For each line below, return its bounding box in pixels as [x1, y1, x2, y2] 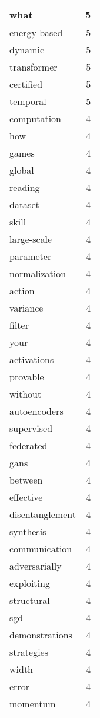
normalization [9, 266, 66, 280]
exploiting [9, 576, 50, 590]
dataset [9, 198, 39, 211]
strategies [9, 645, 48, 659]
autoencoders [9, 404, 64, 418]
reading [9, 180, 40, 194]
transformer [9, 60, 58, 74]
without [9, 387, 42, 401]
